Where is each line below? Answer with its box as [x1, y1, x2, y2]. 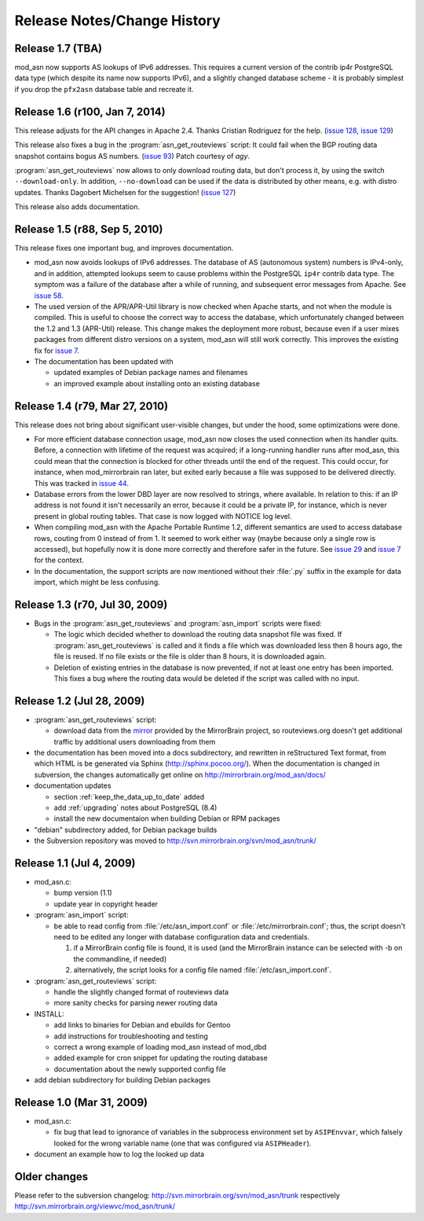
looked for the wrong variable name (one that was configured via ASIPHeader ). [53, 1138, 312, 1148]
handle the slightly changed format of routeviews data [53, 987, 229, 996]
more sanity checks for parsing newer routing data [53, 998, 217, 1008]
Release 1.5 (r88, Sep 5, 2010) [14, 223, 163, 236]
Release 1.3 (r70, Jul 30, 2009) [14, 598, 168, 611]
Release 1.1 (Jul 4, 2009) [14, 856, 136, 870]
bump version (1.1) [53, 888, 113, 898]
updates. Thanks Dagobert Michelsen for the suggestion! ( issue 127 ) [14, 187, 236, 197]
